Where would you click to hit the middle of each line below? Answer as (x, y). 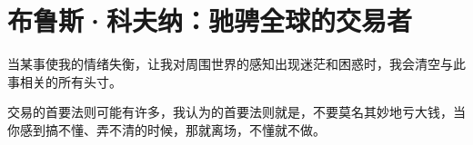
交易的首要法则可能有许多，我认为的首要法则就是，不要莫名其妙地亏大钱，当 (236, 112)
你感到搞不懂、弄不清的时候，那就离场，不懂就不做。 (166, 129)
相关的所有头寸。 (70, 81)
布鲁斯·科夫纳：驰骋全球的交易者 (210, 20)
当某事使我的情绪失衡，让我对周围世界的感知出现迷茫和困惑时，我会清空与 (230, 64)
